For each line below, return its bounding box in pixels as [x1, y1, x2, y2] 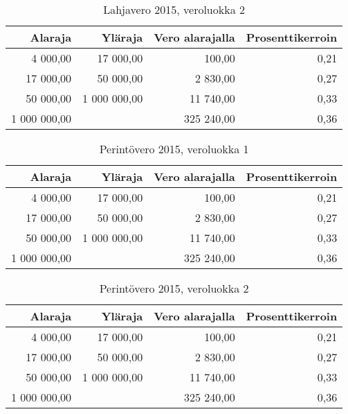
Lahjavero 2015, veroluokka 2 [103, 1, 245, 17]
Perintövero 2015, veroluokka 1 [99, 141, 249, 157]
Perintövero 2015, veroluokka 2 [99, 280, 249, 296]
